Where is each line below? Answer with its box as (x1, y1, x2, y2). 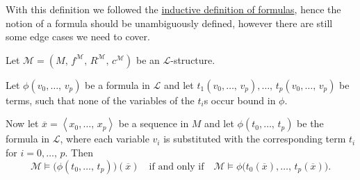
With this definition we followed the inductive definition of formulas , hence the (6, 2, 341, 16)
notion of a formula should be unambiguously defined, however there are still (6, 15, 333, 30)
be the (297, 116, 324, 131)
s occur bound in (204, 92, 276, 107)
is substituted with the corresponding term (163, 131, 346, 146)
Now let (6, 116, 39, 131)
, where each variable (60, 131, 149, 146)
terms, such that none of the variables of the (6, 92, 195, 107)
